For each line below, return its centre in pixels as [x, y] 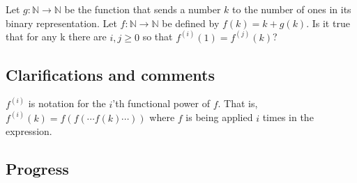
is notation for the [67, 103]
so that [158, 37]
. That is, [238, 103]
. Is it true [328, 23]
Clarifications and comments [110, 74]
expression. [29, 131]
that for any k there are [56, 37]
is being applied [219, 117]
